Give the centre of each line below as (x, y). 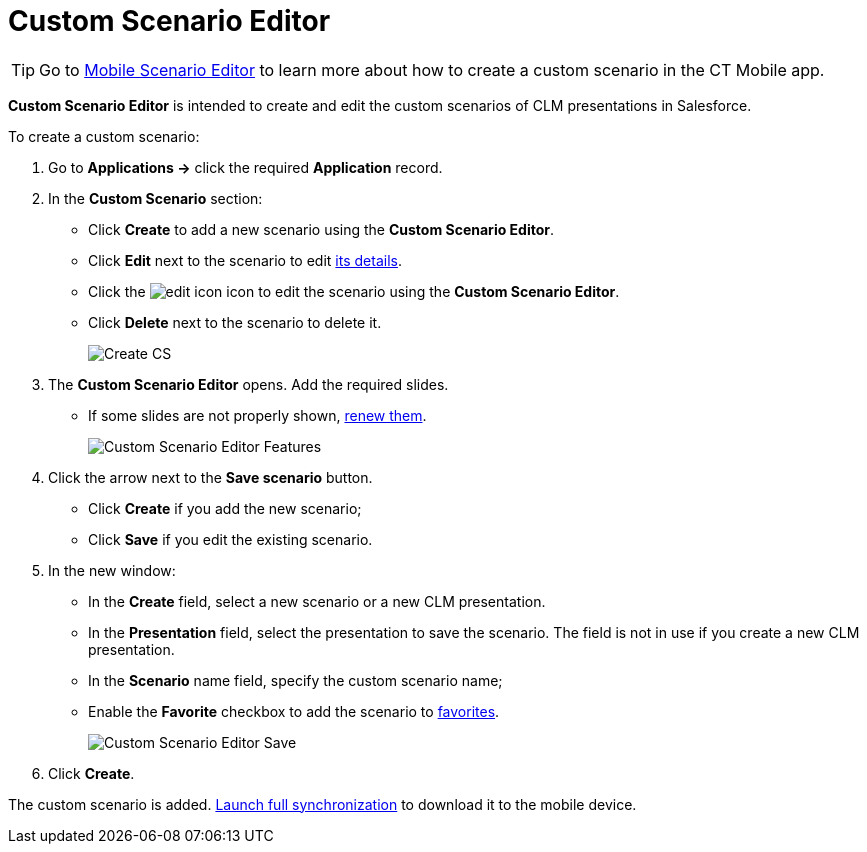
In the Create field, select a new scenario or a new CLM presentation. (317, 601)
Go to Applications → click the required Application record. (245, 167)
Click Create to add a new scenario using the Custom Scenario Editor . (321, 229)
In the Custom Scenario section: (155, 198)
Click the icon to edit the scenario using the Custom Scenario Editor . (354, 291)
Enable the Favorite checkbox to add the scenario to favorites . (294, 711)
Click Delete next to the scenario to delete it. (235, 322)
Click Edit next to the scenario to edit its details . (245, 260)
